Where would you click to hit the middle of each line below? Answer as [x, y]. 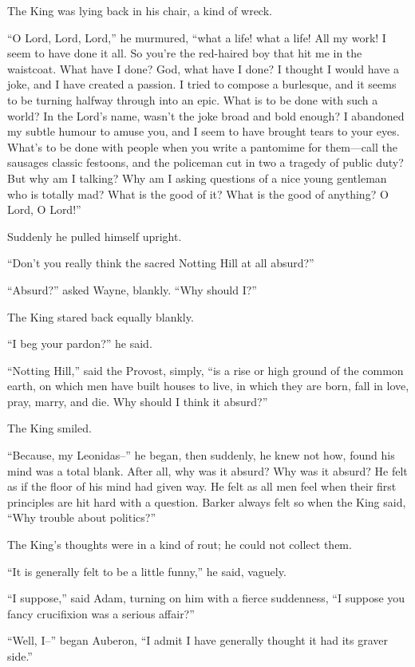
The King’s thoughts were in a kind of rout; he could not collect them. [180, 545]
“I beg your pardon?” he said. [80, 343]
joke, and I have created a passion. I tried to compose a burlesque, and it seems [202, 84]
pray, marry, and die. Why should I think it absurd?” [138, 401]
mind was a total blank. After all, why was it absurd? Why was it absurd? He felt [207, 470]
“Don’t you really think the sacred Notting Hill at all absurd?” [161, 263]
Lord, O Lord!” [44, 209]
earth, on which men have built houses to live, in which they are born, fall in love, [208, 386]
